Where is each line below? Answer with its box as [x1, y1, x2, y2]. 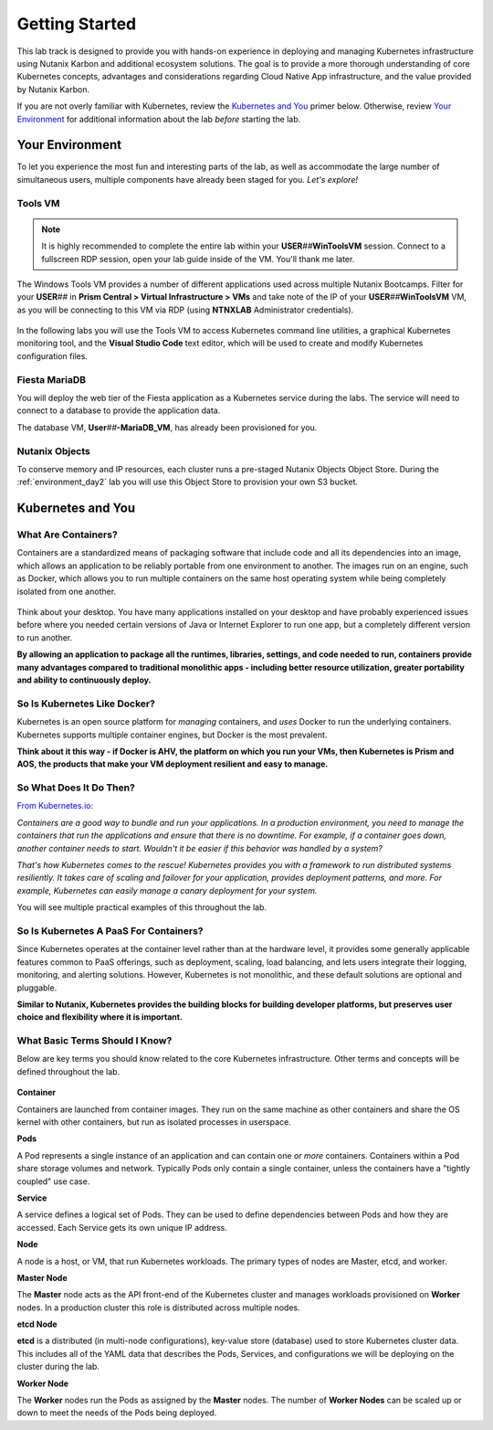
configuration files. [16, 350, 89, 361]
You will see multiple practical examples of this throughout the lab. [16, 902, 267, 913]
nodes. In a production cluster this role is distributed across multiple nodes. [16, 1302, 300, 1313]
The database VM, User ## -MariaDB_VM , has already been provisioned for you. [16, 421, 318, 433]
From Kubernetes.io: [16, 800, 94, 811]
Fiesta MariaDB [16, 373, 87, 386]
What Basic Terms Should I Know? [16, 1034, 173, 1047]
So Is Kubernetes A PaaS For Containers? [16, 924, 205, 937]
